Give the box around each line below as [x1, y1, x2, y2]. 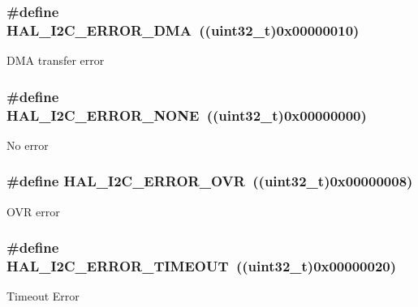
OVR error [6, 203, 60, 220]
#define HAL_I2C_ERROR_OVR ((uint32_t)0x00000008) [6, 171, 413, 191]
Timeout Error [6, 288, 80, 305]
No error [6, 136, 49, 153]
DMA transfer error [6, 52, 105, 69]
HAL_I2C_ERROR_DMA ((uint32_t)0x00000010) [6, 19, 360, 40]
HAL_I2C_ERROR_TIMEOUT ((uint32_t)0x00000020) [6, 256, 397, 276]
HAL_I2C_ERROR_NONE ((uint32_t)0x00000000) [6, 104, 367, 125]
